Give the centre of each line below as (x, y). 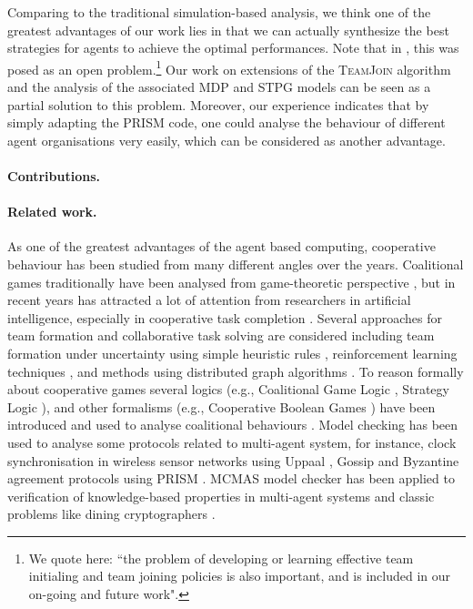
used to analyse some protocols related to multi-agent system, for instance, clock (232, 442)
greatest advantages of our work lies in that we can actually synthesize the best (228, 30)
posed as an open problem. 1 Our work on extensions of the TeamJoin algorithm (229, 67)
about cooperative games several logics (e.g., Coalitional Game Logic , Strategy (228, 389)
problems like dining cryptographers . (111, 514)
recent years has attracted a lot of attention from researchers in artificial (209, 300)
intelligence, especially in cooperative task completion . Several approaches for (225, 317)
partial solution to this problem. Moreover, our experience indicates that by (218, 104)
